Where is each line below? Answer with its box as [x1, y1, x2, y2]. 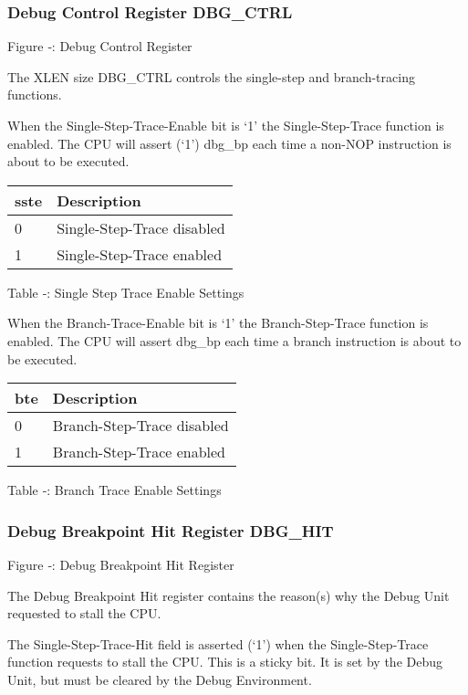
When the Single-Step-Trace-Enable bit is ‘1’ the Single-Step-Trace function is [7, 116, 444, 134]
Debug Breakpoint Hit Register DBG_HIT [7, 519, 334, 542]
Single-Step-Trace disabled [57, 216, 225, 238]
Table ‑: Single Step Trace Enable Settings [7, 282, 244, 301]
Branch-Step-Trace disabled [52, 415, 229, 437]
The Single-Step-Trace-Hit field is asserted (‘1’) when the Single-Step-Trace [7, 634, 429, 653]
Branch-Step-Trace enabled [52, 441, 226, 463]
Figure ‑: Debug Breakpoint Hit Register [7, 554, 234, 574]
